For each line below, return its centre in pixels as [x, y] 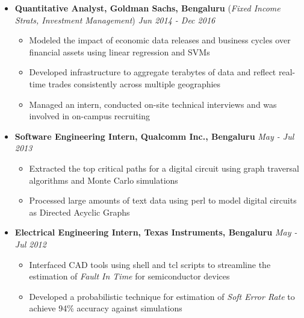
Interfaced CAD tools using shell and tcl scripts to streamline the [150, 264]
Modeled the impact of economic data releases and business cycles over [160, 40]
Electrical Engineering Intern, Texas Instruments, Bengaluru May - [156, 232]
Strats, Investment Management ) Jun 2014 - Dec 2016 [115, 20]
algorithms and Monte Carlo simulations [104, 180]
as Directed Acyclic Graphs [79, 212]
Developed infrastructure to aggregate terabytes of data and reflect [153, 72]
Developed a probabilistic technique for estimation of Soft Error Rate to [162, 296]
